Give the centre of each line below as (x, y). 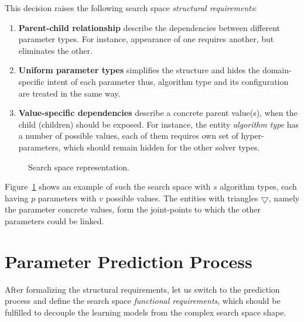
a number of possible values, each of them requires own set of (128, 136)
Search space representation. (79, 167)
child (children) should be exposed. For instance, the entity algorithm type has (158, 124)
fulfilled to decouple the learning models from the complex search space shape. (146, 312)
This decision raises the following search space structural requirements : (131, 8)
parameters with (67, 198)
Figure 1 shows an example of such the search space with (108, 186)
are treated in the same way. (69, 93)
